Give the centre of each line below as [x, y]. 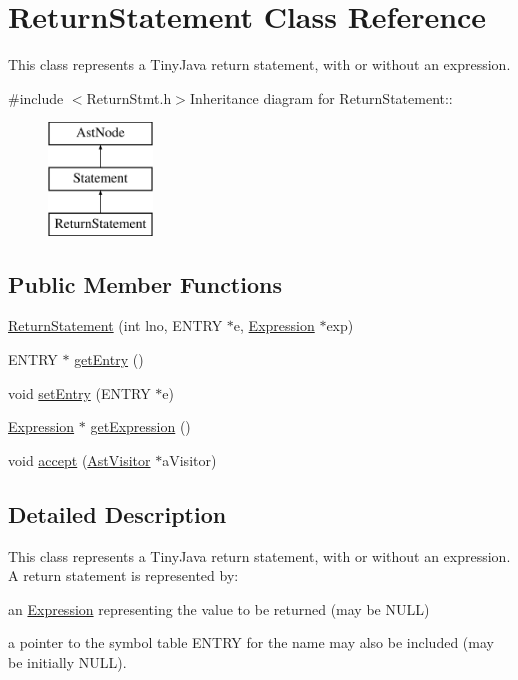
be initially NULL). [67, 662]
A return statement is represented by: [123, 575]
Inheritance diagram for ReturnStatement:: [321, 97]
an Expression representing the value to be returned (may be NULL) [219, 608]
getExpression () [140, 426]
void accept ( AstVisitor [79, 459]
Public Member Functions [145, 283]
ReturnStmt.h [129, 97]
